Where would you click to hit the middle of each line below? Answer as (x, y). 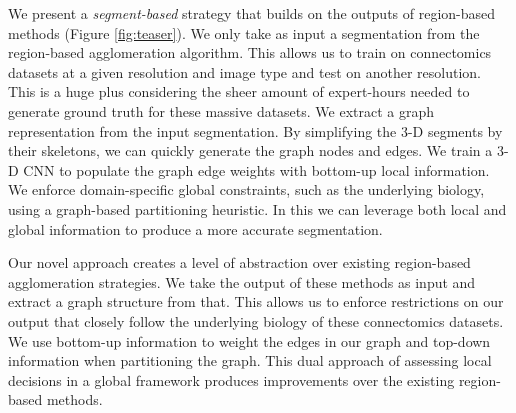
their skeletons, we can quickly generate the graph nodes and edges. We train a (250, 150)
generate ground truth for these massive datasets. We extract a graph (221, 110)
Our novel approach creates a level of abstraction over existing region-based (239, 262)
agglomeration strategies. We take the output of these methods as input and (242, 281)
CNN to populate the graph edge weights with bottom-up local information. (256, 169)
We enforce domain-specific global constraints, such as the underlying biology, (246, 189)
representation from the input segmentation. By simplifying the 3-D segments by (255, 130)
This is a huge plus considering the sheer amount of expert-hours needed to (239, 91)
